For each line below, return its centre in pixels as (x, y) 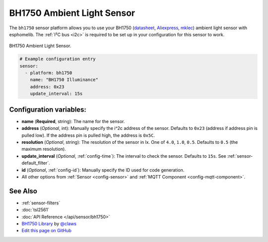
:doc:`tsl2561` (35, 210)
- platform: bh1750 (49, 73)
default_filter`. (36, 163)
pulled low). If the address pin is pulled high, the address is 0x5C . (88, 135)
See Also (23, 191)
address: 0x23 (47, 87)
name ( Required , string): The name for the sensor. (73, 121)
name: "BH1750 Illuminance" (64, 80)
